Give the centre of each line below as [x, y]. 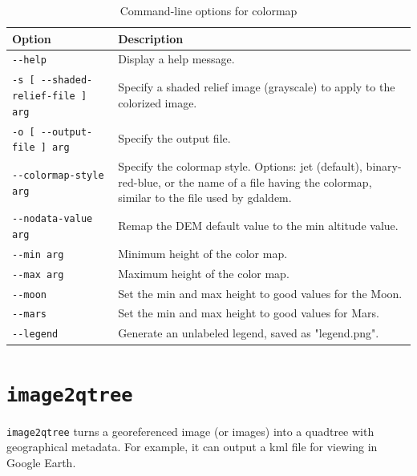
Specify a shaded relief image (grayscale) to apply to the [257, 87]
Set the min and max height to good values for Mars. [249, 313]
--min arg [38, 254]
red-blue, [140, 182]
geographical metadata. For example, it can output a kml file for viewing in [192, 447]
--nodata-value [53, 219]
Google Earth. [41, 462]
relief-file [44, 96]
